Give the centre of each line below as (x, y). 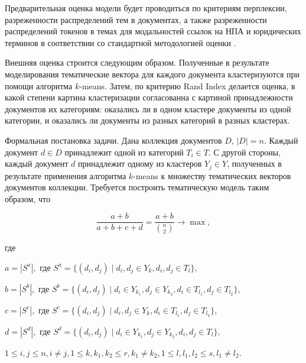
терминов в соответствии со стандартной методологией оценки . (121, 42)
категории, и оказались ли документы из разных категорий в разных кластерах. (147, 120)
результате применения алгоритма (66, 175)
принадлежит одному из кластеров (140, 163)
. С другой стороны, (245, 152)
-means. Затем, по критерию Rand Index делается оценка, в (187, 85)
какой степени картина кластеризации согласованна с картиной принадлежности (149, 97)
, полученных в (254, 163)
